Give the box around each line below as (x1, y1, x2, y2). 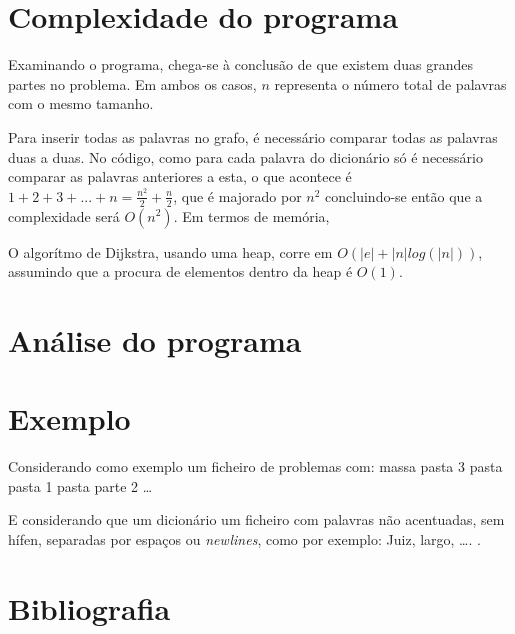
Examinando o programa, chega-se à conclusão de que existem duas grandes (8, 54, 473, 75)
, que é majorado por (173, 185, 302, 206)
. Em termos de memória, (173, 205, 330, 226)
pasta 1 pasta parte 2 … (8, 475, 153, 496)
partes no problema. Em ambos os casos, (8, 73, 257, 94)
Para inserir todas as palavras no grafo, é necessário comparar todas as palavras (8, 126, 498, 147)
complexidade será (8, 205, 120, 226)
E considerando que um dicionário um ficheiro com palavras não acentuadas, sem (8, 509, 505, 530)
